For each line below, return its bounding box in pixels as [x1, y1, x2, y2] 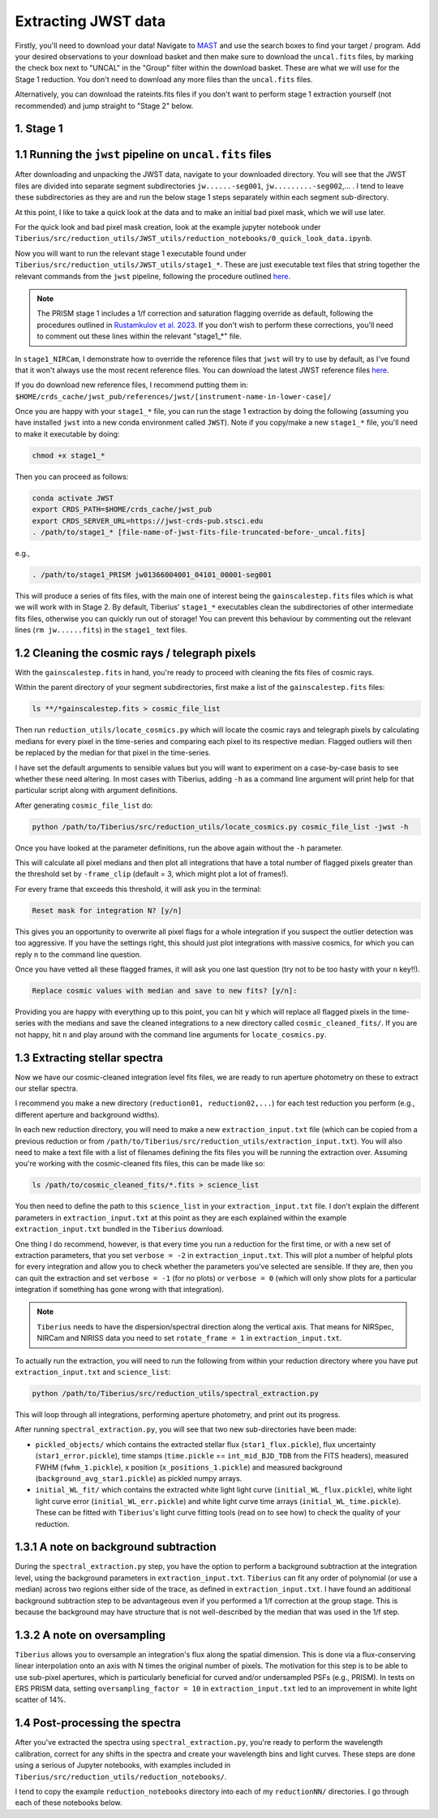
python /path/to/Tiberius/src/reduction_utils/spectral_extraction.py [32, 1389, 320, 1398]
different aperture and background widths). [15, 1109, 160, 1119]
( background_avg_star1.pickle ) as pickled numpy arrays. [35, 1473, 243, 1483]
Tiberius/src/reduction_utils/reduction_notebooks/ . [15, 1772, 227, 1781]
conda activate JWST [32, 493, 114, 502]
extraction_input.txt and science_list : [15, 1368, 171, 1377]
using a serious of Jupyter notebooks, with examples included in [15, 1760, 231, 1770]
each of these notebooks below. [15, 1798, 122, 1807]
